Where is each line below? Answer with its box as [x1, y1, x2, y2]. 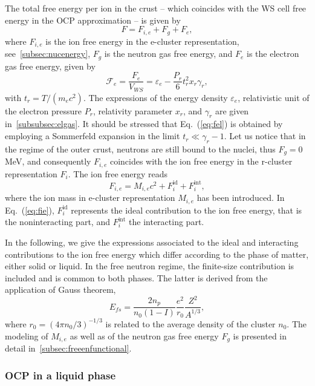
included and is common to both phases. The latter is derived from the [5, 271, 268, 284]
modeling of [5, 329, 48, 342]
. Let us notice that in [224, 129, 306, 142]
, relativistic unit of [238, 91, 310, 103]
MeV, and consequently [5, 155, 91, 168]
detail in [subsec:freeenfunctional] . [5, 342, 132, 355]
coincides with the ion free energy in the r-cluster [109, 155, 293, 168]
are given [215, 104, 249, 117]
